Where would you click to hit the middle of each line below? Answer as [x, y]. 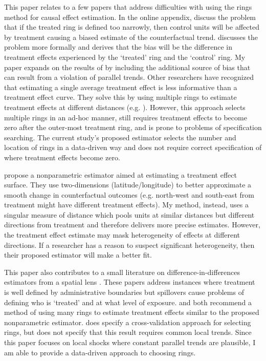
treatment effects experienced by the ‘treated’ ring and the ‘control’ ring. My [125, 57]
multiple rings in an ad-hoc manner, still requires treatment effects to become [126, 117]
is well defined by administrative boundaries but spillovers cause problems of [124, 292]
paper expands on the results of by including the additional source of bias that [127, 67]
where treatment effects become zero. [62, 157]
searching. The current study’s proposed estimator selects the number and [120, 137]
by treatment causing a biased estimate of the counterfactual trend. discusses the [131, 37]
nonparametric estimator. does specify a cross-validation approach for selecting [128, 322]
